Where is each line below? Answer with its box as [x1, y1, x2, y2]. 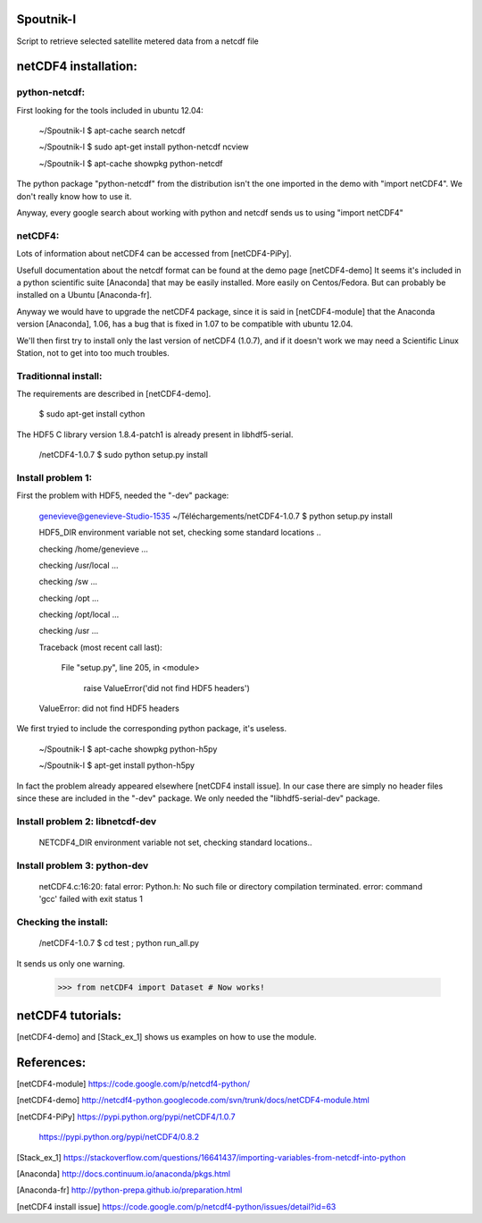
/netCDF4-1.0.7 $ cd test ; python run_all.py [38, 938, 200, 949]
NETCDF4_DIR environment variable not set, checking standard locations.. [38, 837, 312, 848]
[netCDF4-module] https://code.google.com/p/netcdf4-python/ [16, 1078, 250, 1090]
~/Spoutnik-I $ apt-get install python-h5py [38, 760, 195, 771]
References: [16, 1055, 87, 1070]
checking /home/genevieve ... [38, 544, 149, 554]
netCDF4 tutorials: [16, 1008, 122, 1024]
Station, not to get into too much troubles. [16, 347, 170, 358]
